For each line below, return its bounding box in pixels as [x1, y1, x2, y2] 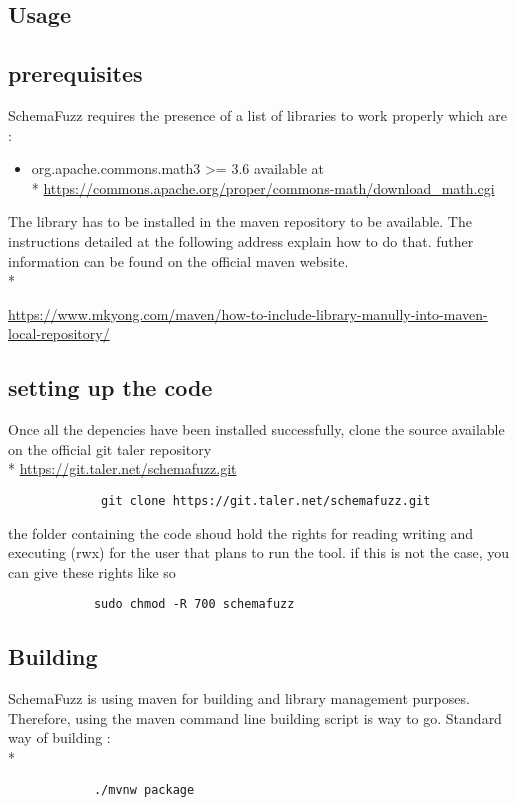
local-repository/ [8, 323, 110, 344]
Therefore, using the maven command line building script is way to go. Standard [8, 707, 502, 728]
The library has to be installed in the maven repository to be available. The [8, 211, 472, 232]
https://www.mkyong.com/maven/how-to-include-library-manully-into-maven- [8, 303, 488, 324]
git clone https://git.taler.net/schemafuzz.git [101, 493, 431, 508]
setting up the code [8, 372, 213, 403]
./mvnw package [93, 782, 195, 797]
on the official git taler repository [8, 438, 212, 459]
